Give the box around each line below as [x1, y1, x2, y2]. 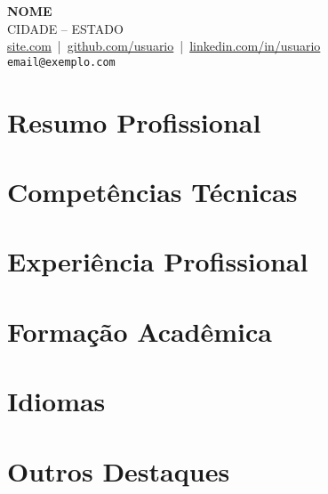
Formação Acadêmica [7, 312, 272, 349]
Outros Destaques [7, 452, 230, 489]
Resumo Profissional [7, 103, 261, 140]
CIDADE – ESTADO [7, 19, 124, 37]
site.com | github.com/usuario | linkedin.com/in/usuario [7, 36, 321, 55]
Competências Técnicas [7, 174, 298, 209]
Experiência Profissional [7, 243, 308, 279]
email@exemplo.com [7, 55, 116, 69]
